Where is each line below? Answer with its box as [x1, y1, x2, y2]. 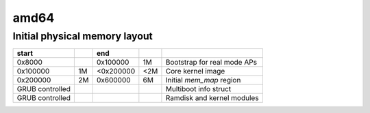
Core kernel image [165, 67, 225, 76]
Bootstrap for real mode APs [165, 58, 257, 67]
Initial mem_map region [165, 76, 241, 85]
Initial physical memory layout [12, 30, 153, 42]
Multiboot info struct [165, 84, 232, 94]
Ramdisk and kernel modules [165, 93, 260, 103]
